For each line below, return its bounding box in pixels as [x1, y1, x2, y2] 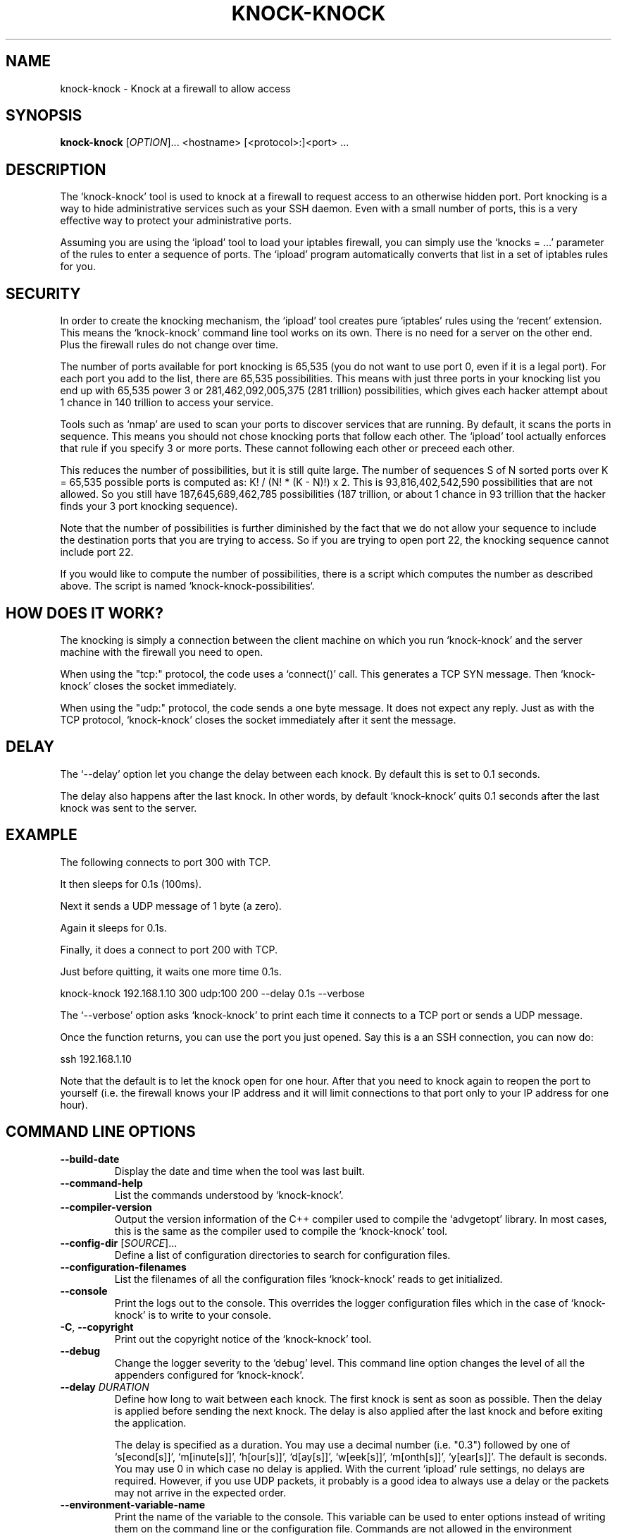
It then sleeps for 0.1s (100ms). [60, 877, 202, 890]
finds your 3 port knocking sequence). [60, 500, 238, 513]
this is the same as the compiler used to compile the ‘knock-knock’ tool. [114, 1224, 448, 1237]
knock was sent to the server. [60, 801, 197, 814]
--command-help [60, 1176, 143, 1189]
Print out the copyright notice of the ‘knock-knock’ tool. [114, 1332, 372, 1345]
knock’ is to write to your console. [114, 1308, 271, 1321]
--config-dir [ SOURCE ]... [60, 1236, 177, 1249]
